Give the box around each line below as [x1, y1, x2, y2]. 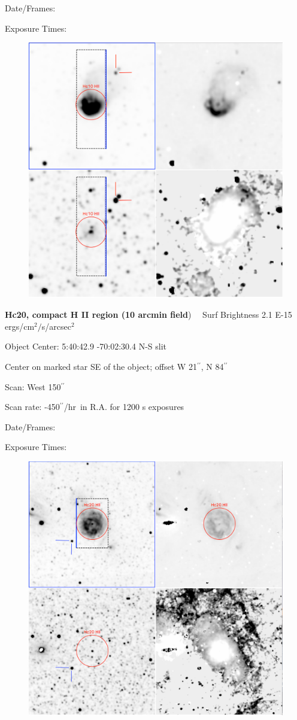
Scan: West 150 [5, 380, 61, 393]
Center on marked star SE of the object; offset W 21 [5, 360, 197, 373]
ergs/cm [5, 320, 35, 332]
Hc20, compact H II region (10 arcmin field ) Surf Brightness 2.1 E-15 [5, 308, 292, 321]
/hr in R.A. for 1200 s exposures [63, 400, 184, 413]
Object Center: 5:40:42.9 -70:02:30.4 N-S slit [5, 340, 167, 353]
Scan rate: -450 [5, 400, 60, 413]
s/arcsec [41, 320, 71, 332]
